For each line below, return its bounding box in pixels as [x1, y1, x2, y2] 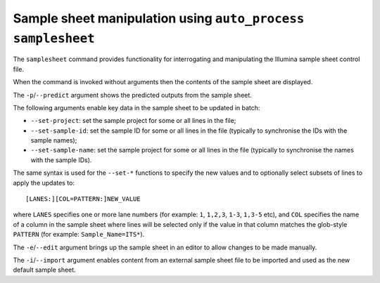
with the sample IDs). [30, 155, 92, 164]
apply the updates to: [13, 178, 75, 187]
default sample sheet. [13, 265, 77, 274]
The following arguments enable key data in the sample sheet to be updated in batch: [13, 103, 260, 112]
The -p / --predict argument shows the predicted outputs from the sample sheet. [13, 91, 253, 99]
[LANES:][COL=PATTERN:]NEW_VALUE [25, 195, 141, 203]
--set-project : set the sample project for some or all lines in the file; [30, 117, 236, 125]
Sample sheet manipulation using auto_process [13, 11, 305, 26]
